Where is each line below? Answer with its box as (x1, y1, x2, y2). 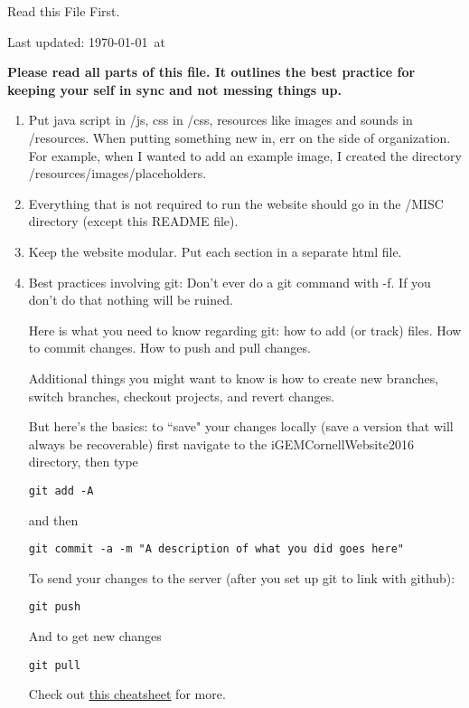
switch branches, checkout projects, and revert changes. (28, 386, 335, 405)
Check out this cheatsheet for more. (28, 684, 226, 703)
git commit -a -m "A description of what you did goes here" (28, 543, 405, 556)
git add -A (28, 484, 94, 497)
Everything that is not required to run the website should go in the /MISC (28, 194, 444, 212)
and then (28, 510, 79, 529)
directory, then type (28, 452, 138, 471)
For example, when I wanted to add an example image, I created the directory (28, 146, 462, 165)
